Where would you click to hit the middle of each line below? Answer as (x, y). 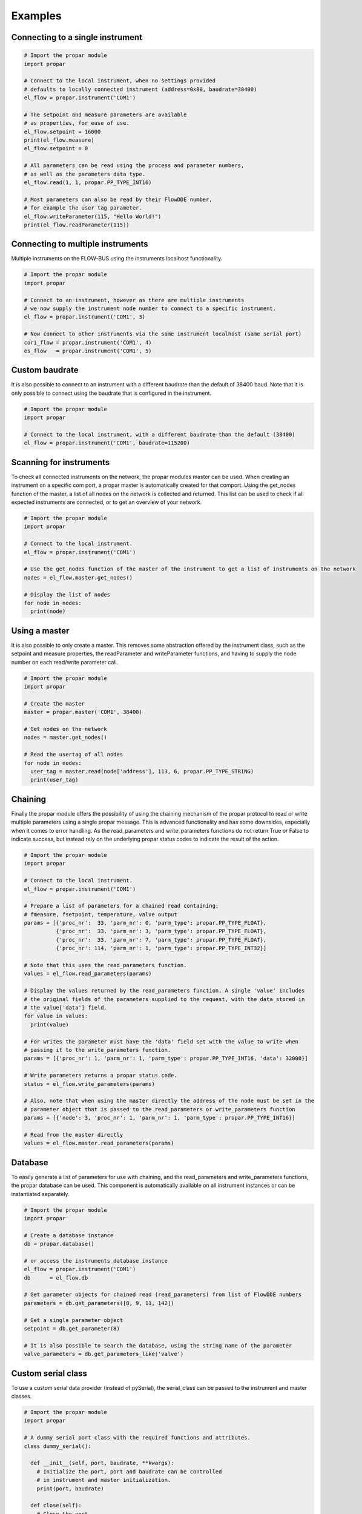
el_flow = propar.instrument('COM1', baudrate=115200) (107, 443)
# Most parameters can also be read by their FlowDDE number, (118, 199)
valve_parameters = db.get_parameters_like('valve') (104, 1354)
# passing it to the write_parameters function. (97, 1050)
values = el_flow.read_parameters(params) (88, 974)
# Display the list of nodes (67, 594)
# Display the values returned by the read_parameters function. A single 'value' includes (164, 991)
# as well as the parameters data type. (84, 174)
